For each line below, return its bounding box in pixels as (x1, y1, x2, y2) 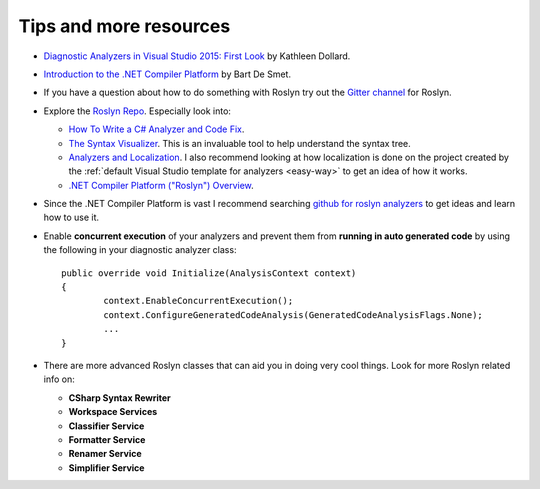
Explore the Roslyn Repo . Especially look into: (43, 105, 232, 117)
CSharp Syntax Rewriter (68, 391, 172, 404)
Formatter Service (68, 433, 146, 445)
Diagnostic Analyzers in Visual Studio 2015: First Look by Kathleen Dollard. (43, 50, 351, 62)
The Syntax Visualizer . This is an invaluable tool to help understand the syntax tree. (68, 137, 412, 149)
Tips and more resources (18, 15, 231, 37)
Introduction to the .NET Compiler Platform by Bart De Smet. (43, 68, 292, 80)
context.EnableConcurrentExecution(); (103, 295, 294, 307)
